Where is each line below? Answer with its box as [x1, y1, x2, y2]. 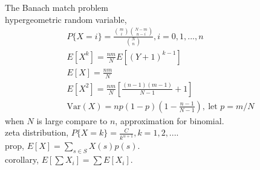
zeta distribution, [5, 126, 69, 139]
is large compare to [36, 114, 108, 127]
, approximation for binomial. [115, 114, 224, 127]
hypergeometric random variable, [5, 13, 127, 25]
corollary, [5, 153, 39, 166]
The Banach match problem [5, 1, 108, 13]
